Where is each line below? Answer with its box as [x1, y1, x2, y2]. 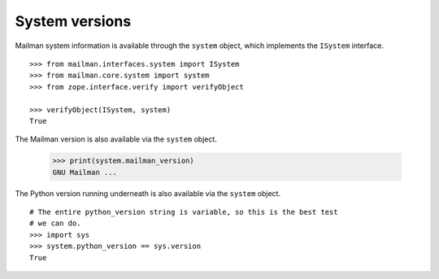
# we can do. [29, 219, 81, 228]
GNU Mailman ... [52, 168, 118, 177]
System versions [15, 12, 132, 30]
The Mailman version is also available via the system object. [15, 134, 217, 144]
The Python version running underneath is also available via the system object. [15, 188, 280, 198]
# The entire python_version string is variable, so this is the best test [29, 207, 338, 217]
